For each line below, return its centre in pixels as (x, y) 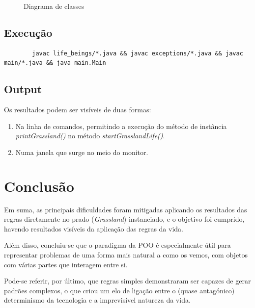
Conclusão (39, 186)
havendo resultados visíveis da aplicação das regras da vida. (94, 228)
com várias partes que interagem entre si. (66, 264)
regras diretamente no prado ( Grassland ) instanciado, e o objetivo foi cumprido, (124, 219)
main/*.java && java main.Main (55, 63)
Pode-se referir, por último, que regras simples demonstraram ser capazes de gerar (127, 281)
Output (23, 89)
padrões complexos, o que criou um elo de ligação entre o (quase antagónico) (119, 290)
